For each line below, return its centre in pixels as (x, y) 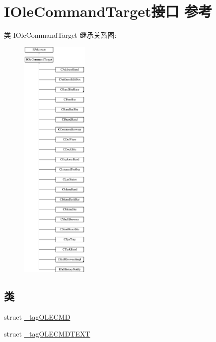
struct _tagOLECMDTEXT (47, 333)
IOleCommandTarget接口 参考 (108, 11)
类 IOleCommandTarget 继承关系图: (60, 35)
